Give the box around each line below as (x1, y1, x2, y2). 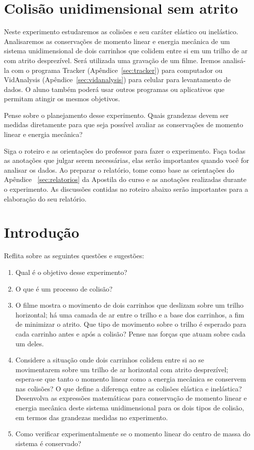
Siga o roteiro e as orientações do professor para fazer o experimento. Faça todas (4, 145, 246, 156)
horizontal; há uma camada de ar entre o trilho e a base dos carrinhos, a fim (15, 309, 244, 319)
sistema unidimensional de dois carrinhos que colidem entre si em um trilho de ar (4, 45, 248, 56)
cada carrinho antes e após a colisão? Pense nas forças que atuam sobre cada (15, 328, 246, 338)
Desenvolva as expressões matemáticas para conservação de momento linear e (15, 393, 247, 403)
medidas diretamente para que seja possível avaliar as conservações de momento (4, 119, 243, 130)
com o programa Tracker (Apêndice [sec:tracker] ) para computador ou (11, 65, 223, 75)
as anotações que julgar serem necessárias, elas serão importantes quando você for (4, 155, 249, 165)
